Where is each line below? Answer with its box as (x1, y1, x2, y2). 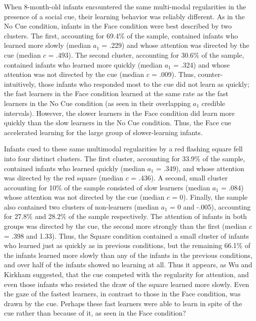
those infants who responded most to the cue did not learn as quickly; (38, 78, 250, 89)
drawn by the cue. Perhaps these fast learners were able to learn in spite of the (4, 298, 242, 308)
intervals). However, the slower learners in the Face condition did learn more (4, 107, 235, 118)
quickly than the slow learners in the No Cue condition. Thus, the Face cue (4, 117, 231, 128)
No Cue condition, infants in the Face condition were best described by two (4, 21, 232, 31)
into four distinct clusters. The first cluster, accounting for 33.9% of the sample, (4, 153, 245, 163)
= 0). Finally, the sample (172, 192, 248, 202)
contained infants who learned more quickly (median (4, 59, 163, 70)
